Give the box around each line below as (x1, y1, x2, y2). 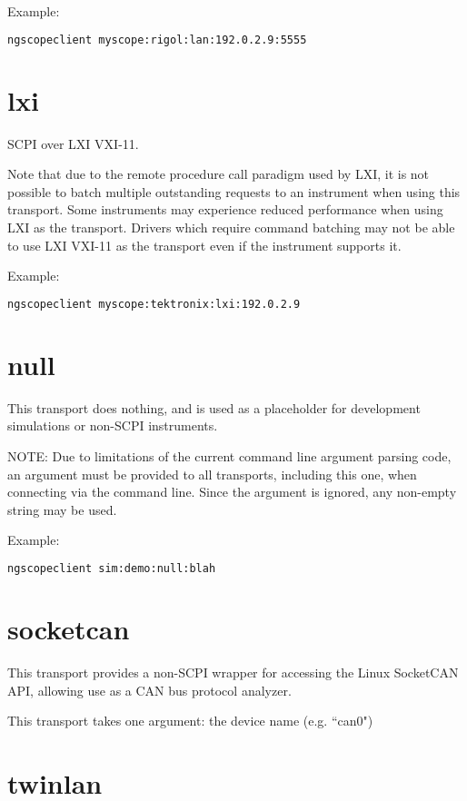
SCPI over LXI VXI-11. (7, 133, 139, 153)
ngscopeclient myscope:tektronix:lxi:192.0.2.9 (7, 297, 301, 311)
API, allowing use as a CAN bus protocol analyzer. (7, 680, 292, 699)
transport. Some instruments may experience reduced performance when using (7, 200, 443, 219)
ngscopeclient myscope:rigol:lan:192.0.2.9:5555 (7, 33, 307, 46)
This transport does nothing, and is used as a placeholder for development (7, 398, 421, 417)
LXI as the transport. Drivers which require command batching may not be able (7, 217, 455, 236)
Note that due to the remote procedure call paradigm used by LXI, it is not (7, 164, 430, 183)
